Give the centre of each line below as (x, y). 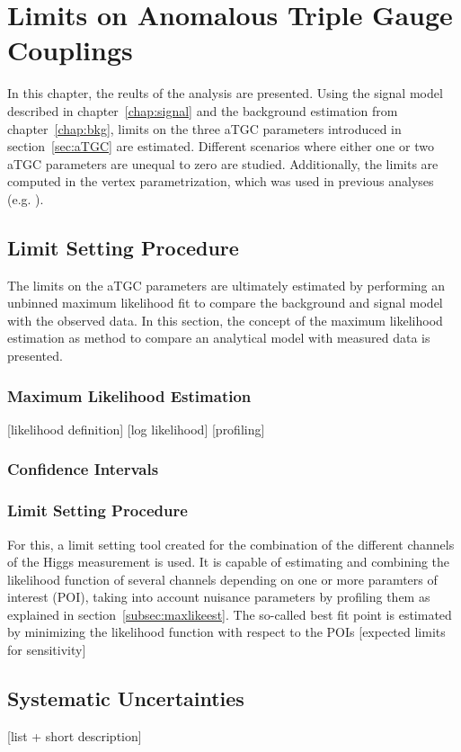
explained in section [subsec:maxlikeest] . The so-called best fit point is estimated (230, 614)
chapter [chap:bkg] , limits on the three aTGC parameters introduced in (204, 128)
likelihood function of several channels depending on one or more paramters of (222, 579)
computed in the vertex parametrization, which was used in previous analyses (221, 181)
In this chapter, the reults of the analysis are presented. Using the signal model (225, 93)
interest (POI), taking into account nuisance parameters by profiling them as (219, 597)
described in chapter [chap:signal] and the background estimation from (203, 110)
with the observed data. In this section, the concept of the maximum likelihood (225, 320)
